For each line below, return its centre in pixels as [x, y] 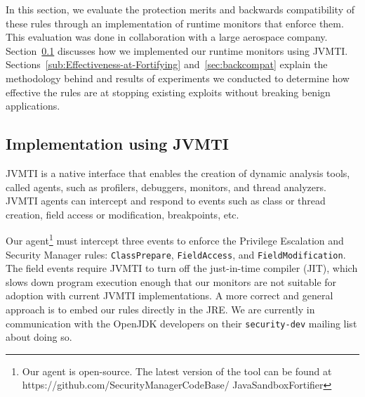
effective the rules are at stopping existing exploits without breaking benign [168, 92]
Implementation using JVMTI [117, 144]
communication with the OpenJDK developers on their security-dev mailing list [181, 323]
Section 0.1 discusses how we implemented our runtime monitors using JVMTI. [177, 50]
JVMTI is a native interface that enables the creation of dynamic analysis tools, [178, 173]
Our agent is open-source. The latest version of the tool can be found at [177, 371]
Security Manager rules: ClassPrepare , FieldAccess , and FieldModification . [176, 254]
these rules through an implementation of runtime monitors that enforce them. [175, 23]
